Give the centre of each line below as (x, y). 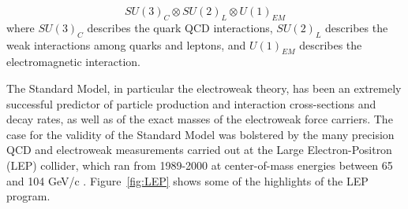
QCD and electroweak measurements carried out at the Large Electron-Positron (199, 150)
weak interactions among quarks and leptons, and (126, 44)
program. (28, 196)
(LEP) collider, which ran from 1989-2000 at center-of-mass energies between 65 (200, 165)
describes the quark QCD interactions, (180, 27)
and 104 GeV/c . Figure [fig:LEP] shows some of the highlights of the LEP (187, 180)
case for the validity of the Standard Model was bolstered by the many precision (200, 134)
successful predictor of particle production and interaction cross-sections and (191, 103)
